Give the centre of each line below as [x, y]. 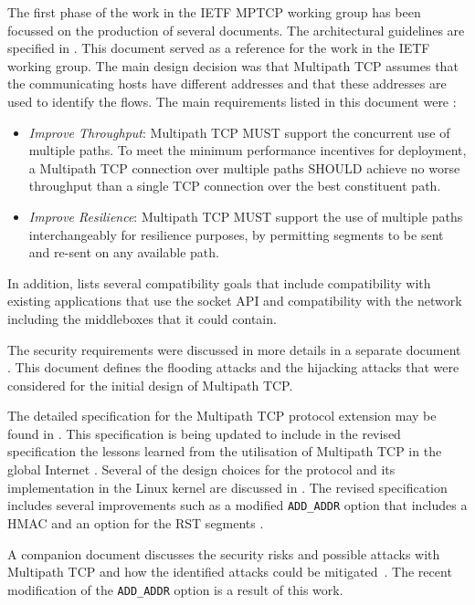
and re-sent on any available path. [124, 252]
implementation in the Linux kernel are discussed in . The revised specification [227, 487]
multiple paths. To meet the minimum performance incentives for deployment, [248, 150]
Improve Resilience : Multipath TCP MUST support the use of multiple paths [246, 216]
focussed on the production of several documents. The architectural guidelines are [236, 30]
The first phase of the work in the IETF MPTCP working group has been [214, 12]
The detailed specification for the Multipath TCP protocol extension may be [222, 416]
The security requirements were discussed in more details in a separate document [234, 349]
